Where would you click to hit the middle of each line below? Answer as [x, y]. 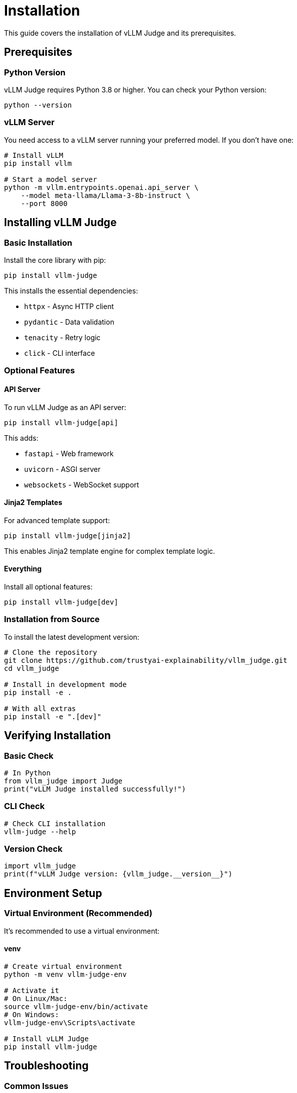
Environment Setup [53, 893]
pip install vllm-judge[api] [61, 422]
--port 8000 [44, 203]
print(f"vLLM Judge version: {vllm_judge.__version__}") [118, 874]
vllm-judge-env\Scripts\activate [70, 1022]
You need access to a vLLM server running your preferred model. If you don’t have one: [149, 140]
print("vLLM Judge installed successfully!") [95, 789]
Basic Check [29, 756]
